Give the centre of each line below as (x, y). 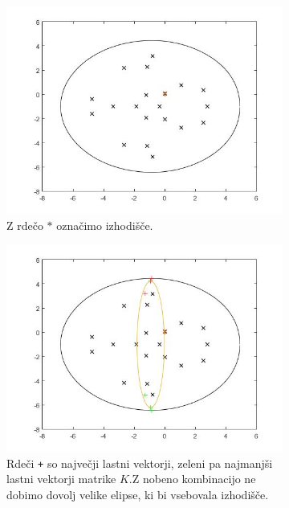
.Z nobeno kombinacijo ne (192, 479)
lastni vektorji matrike (61, 479)
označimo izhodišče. (105, 225)
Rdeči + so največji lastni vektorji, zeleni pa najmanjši (140, 463)
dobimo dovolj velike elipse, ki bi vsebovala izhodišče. (138, 495)
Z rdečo (25, 225)
